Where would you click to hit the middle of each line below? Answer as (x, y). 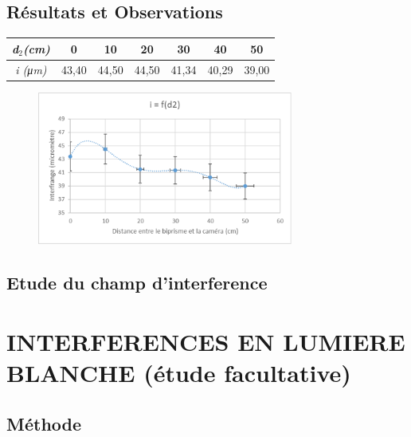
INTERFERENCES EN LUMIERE (206, 341)
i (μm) (31, 69)
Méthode (44, 423)
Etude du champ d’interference (137, 283)
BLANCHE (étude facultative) (179, 373)
